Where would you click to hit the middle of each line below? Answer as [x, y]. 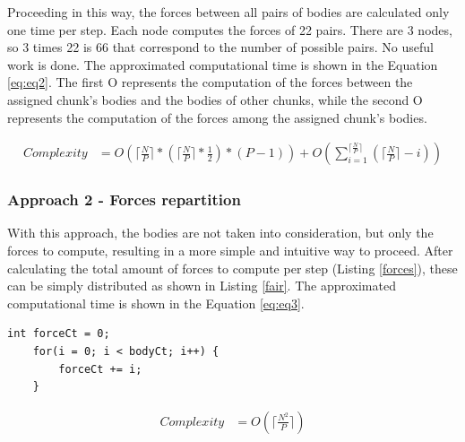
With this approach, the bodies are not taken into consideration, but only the [220, 233]
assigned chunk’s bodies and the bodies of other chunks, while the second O [215, 99]
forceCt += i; [100, 369]
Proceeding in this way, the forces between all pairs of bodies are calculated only [228, 12]
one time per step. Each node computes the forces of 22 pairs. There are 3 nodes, [230, 29]
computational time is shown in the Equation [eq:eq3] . [156, 303]
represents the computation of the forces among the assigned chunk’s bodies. [217, 117]
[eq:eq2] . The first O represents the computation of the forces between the [210, 82]
